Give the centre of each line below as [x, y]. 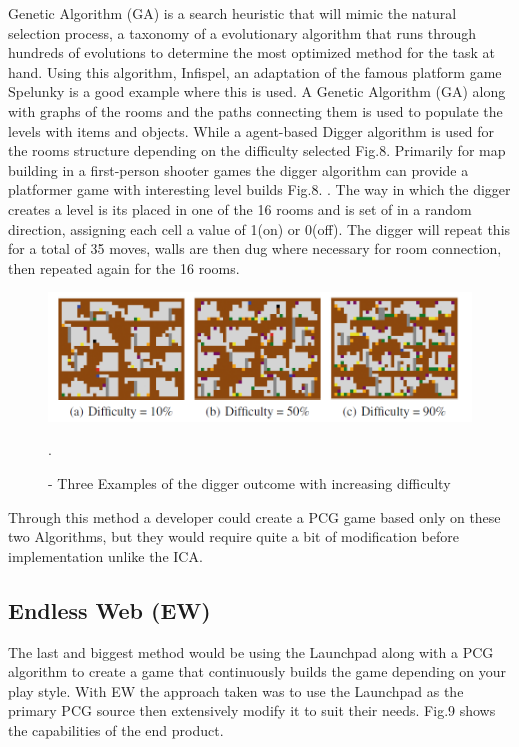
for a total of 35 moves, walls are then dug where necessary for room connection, [255, 248]
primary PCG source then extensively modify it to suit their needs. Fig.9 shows [252, 710]
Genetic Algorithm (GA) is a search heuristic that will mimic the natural [232, 13]
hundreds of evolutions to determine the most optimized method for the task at [251, 52]
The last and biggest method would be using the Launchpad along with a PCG [251, 651]
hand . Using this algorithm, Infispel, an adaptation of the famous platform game [255, 71]
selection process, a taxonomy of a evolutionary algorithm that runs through [242, 32]
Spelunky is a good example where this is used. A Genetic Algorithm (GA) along [257, 91]
